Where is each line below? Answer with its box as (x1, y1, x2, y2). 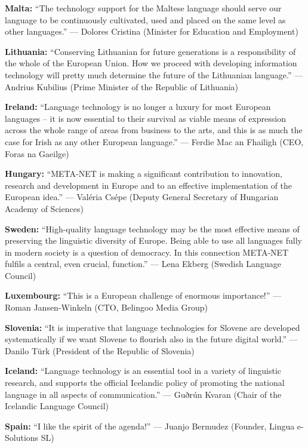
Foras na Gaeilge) (5, 147, 69, 159)
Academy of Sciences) (5, 202, 84, 214)
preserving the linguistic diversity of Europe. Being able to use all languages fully (5, 234, 302, 247)
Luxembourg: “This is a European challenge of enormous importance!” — (5, 289, 282, 302)
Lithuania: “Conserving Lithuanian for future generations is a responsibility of (5, 45, 296, 57)
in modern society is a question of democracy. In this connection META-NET (5, 246, 289, 258)
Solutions (5, 431, 39, 444)
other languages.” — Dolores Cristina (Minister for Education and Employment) (5, 25, 298, 38)
